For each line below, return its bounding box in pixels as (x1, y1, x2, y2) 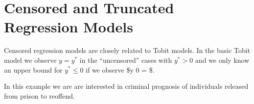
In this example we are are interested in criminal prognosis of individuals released (4, 81, 249, 91)
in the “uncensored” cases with (79, 54, 172, 65)
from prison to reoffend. (4, 90, 75, 101)
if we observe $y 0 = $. (86, 64, 155, 75)
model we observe (4, 54, 57, 65)
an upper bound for (4, 64, 63, 75)
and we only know (195, 54, 250, 65)
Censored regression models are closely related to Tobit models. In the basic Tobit (4, 45, 251, 55)
